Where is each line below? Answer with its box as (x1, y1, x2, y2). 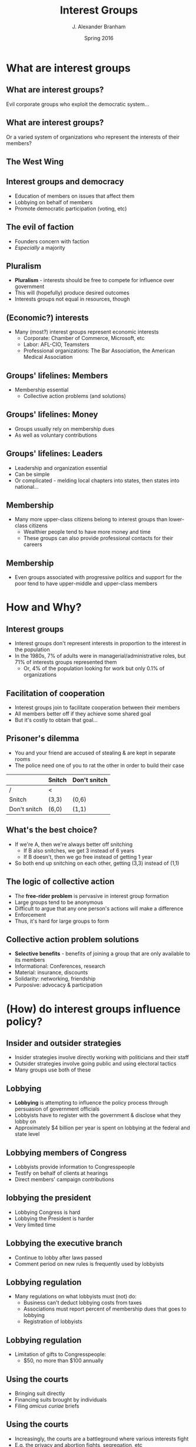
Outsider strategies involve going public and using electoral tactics (14, 1060, 177, 1067)
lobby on (14, 1118, 36, 1125)
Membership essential (14, 386, 69, 393)
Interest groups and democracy (6, 177, 124, 187)
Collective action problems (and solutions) (23, 393, 127, 400)
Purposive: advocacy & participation (14, 981, 103, 989)
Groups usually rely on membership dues (14, 425, 115, 432)
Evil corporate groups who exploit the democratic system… (6, 100, 150, 107)
